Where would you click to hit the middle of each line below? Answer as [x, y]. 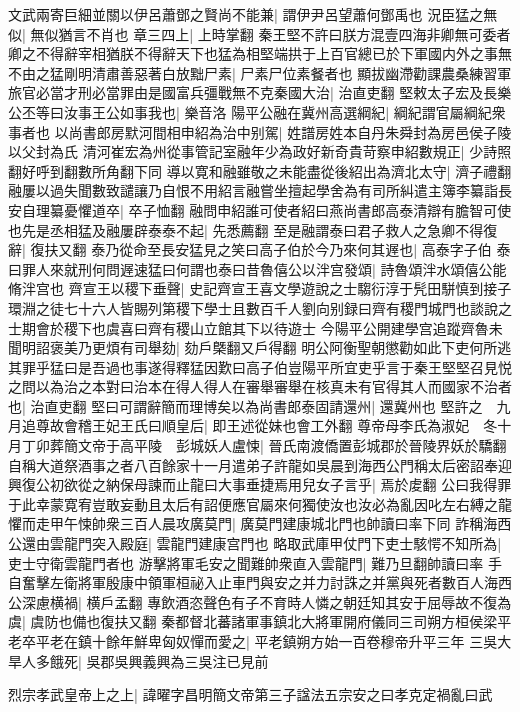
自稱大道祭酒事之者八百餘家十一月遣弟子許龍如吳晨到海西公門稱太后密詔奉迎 [260, 464]
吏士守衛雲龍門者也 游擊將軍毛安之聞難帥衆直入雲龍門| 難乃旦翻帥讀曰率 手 [255, 562]
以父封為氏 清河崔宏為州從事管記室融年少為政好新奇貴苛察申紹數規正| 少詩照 [260, 151]
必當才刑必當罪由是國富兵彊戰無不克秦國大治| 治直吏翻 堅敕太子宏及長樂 [273, 92]
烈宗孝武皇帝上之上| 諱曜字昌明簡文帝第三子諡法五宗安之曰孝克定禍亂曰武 [250, 694]
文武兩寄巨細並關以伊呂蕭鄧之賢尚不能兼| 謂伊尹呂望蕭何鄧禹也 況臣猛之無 [253, 14]
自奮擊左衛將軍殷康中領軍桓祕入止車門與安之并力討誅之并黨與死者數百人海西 [260, 582]
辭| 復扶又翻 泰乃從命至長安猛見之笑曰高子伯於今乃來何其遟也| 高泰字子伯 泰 [259, 249]
